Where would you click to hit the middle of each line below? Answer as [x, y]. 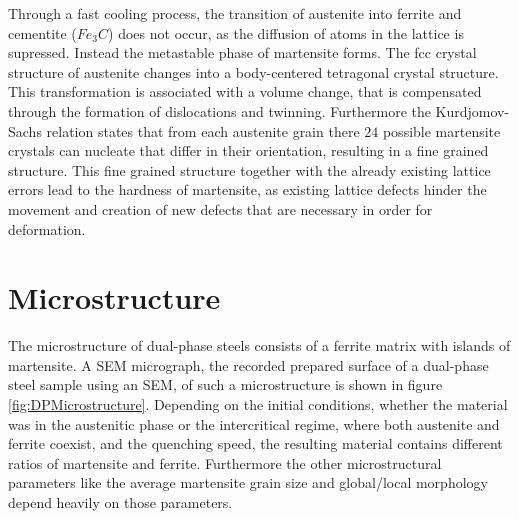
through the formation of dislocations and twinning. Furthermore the [219, 110]
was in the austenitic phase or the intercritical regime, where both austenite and [254, 423]
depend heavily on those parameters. [120, 502]
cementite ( [42, 32]
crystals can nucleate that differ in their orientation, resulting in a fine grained [248, 150]
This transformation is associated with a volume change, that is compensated [245, 91]
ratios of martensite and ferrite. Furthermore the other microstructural [225, 462]
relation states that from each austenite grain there [203, 130]
